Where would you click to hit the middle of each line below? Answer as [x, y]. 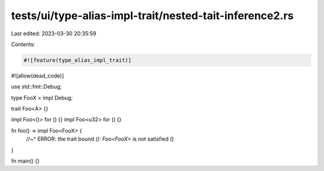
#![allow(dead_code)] [37, 75]
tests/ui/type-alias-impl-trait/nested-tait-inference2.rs [152, 16]
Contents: [23, 44]
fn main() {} [25, 161]
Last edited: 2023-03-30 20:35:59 [54, 33]
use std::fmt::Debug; [37, 87]
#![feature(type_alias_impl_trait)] [78, 60]
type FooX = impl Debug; [42, 97]
